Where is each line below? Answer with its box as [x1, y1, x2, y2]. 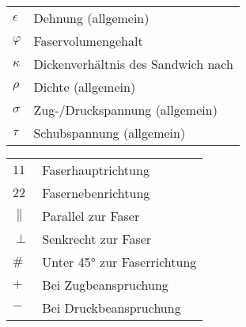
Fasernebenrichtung [42, 184, 150, 202]
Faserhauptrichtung [42, 161, 149, 179]
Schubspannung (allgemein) [33, 124, 186, 142]
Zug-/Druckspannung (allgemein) [33, 101, 218, 119]
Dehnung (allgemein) [33, 9, 149, 27]
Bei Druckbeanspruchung [42, 298, 181, 317]
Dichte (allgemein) [33, 78, 136, 96]
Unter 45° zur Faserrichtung [42, 253, 197, 271]
